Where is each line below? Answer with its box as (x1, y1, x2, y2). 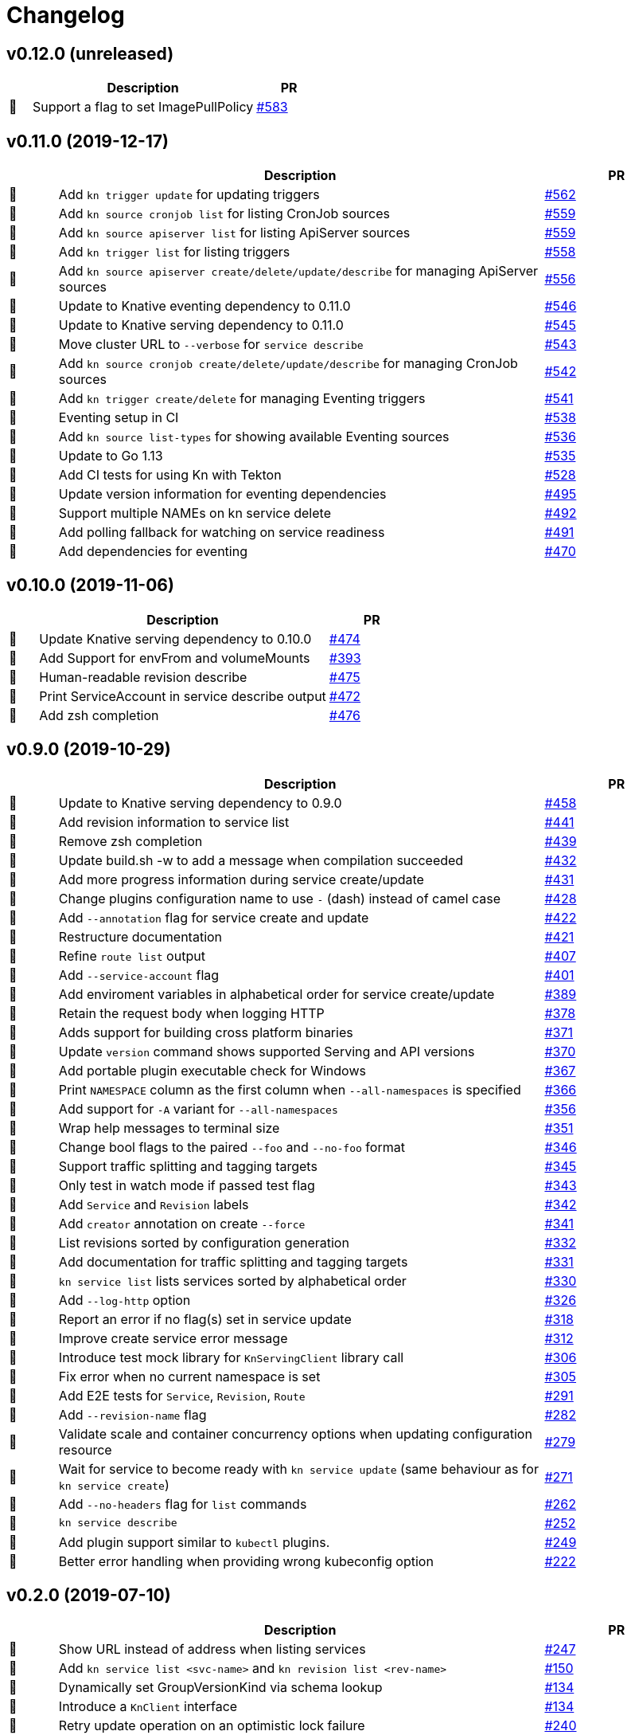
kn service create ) (58, 1476, 169, 1493)
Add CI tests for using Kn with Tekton (58, 467, 282, 484)
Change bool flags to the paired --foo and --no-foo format (58, 1138, 405, 1155)
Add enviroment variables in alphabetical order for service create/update (58, 985, 495, 1002)
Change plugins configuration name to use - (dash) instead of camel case (58, 890, 501, 907)
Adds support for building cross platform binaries (58, 1024, 353, 1040)
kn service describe (58, 1517, 177, 1529)
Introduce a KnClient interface (58, 1698, 238, 1714)
